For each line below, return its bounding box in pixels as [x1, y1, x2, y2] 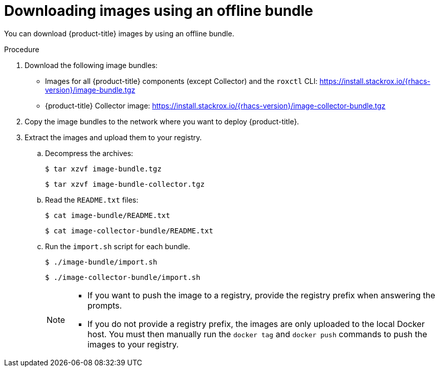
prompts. [87, 300, 122, 311]
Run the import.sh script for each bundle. [45, 242, 190, 251]
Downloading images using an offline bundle [4, 2, 314, 19]
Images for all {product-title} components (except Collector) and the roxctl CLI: [45, 76, 318, 85]
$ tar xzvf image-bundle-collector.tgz [45, 180, 205, 188]
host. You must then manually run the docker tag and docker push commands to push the [87, 329, 427, 339]
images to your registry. [87, 339, 179, 350]
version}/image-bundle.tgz [45, 85, 136, 94]
